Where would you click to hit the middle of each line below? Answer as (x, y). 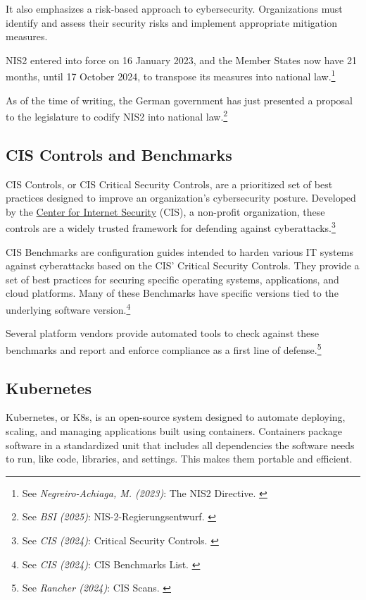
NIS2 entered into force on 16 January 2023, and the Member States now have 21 (181, 60)
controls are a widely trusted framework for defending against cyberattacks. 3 (171, 227)
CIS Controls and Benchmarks (119, 154)
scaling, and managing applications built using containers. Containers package (174, 430)
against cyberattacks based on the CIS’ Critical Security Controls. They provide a (183, 265)
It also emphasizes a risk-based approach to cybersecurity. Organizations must (174, 8)
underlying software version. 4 (68, 308)
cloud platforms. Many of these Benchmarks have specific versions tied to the (172, 293)
